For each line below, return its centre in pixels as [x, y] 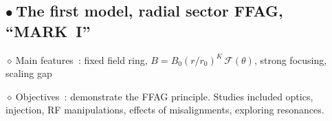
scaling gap [29, 73]
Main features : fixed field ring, [81, 59]
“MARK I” [48, 31]
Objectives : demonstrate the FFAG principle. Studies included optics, [164, 96]
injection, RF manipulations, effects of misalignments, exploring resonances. [165, 110]
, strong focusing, [290, 59]
